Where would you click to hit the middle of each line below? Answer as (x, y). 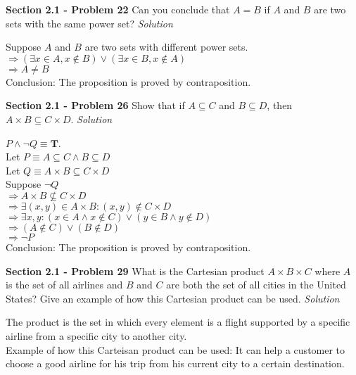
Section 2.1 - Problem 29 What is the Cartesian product (135, 271)
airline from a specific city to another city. (96, 335)
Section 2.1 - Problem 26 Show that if (95, 105)
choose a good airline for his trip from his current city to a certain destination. (175, 363)
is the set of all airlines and (64, 285)
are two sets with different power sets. (166, 47)
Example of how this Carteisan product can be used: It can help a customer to (176, 349)
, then (280, 105)
